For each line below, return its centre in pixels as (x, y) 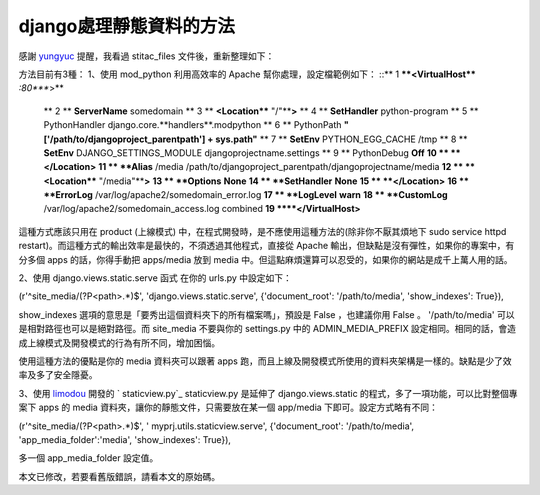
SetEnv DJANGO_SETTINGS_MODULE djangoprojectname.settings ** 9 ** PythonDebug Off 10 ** (246, 152)
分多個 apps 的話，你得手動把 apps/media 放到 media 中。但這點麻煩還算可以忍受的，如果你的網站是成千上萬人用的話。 (265, 259)
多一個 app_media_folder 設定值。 (88, 458)
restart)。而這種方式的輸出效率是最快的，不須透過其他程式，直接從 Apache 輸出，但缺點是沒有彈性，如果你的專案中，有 (266, 246)
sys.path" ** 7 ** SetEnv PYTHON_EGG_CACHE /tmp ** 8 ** (342, 139)
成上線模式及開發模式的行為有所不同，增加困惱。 (119, 342)
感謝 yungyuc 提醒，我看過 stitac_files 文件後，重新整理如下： (146, 56)
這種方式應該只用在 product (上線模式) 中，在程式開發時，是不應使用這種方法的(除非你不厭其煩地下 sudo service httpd (262, 231)
